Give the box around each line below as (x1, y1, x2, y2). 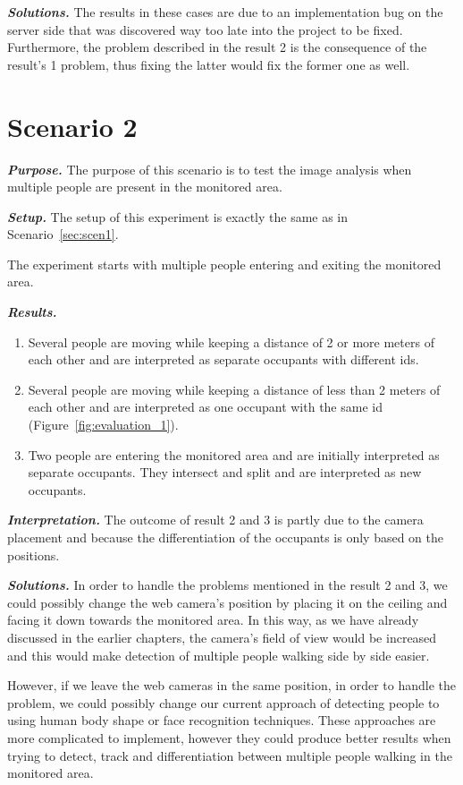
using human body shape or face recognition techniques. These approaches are (7, 711, 436, 730)
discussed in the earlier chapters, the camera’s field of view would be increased (7, 627, 437, 646)
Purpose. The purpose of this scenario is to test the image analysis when (7, 159, 412, 178)
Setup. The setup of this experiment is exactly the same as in (7, 207, 349, 226)
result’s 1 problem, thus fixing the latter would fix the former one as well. (7, 55, 410, 73)
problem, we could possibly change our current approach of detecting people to (7, 693, 440, 712)
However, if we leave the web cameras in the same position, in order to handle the (7, 676, 456, 695)
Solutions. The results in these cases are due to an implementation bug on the (7, 3, 443, 21)
